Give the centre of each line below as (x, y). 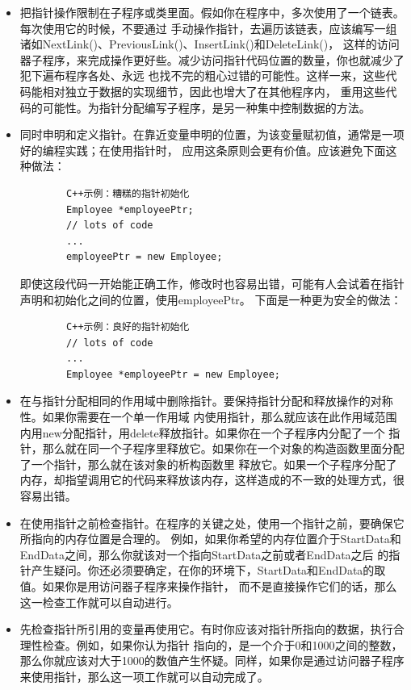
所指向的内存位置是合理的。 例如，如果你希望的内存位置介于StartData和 (210, 539)
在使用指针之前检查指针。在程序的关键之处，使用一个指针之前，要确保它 (212, 523)
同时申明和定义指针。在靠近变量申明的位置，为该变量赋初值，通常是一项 (212, 134)
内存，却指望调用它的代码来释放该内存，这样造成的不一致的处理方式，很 (212, 480)
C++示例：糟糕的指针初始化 (128, 193)
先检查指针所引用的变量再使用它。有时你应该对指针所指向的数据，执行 (206, 629)
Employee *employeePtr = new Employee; (173, 374)
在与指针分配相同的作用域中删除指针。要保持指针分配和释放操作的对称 (206, 401)
